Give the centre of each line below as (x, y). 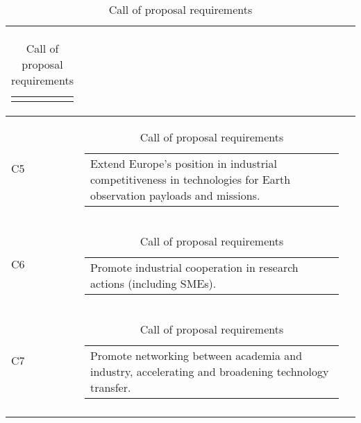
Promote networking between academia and (196, 355)
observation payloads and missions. (175, 195)
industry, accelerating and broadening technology (209, 371)
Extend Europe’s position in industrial (183, 163)
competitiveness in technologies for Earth (190, 179)
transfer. (110, 387)
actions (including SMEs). (153, 283)
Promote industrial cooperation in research (194, 267)
